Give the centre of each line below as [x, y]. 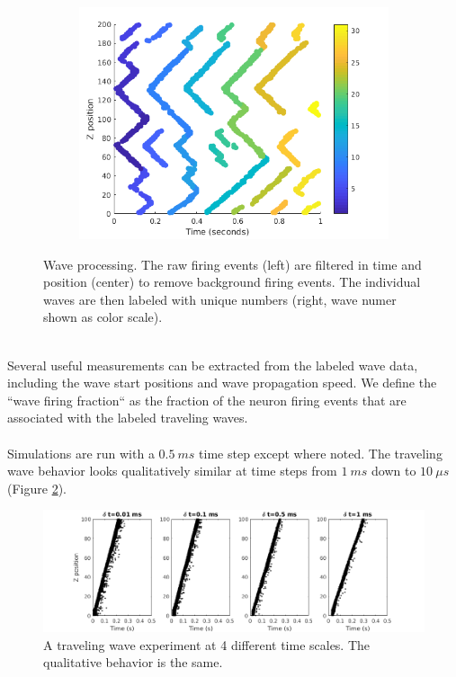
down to [394, 471]
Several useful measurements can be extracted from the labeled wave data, [213, 365]
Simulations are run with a [81, 453]
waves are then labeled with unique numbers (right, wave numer [220, 299]
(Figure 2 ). [37, 488]
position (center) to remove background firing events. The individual [232, 282]
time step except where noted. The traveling [321, 453]
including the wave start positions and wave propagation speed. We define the [222, 383]
